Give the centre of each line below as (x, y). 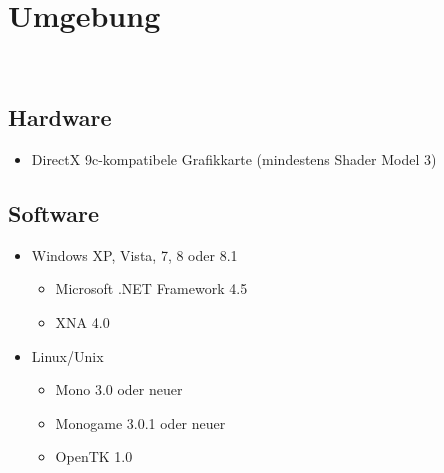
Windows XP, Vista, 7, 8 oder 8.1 (134, 254)
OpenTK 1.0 (94, 456)
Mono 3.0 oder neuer (119, 389)
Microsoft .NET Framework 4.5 (151, 288)
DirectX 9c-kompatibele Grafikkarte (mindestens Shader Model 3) (234, 158)
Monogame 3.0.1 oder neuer (140, 422)
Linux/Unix (67, 355)
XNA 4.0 (82, 321)
